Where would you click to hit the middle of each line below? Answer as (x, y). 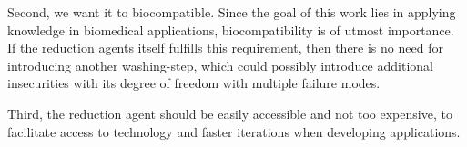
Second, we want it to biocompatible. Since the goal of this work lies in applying (232, 12)
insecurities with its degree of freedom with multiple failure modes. (194, 83)
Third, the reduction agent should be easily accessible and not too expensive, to (230, 113)
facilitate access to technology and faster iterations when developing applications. (234, 131)
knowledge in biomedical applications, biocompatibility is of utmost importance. (231, 29)
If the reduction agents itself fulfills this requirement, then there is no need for (225, 48)
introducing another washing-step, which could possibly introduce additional (220, 65)
